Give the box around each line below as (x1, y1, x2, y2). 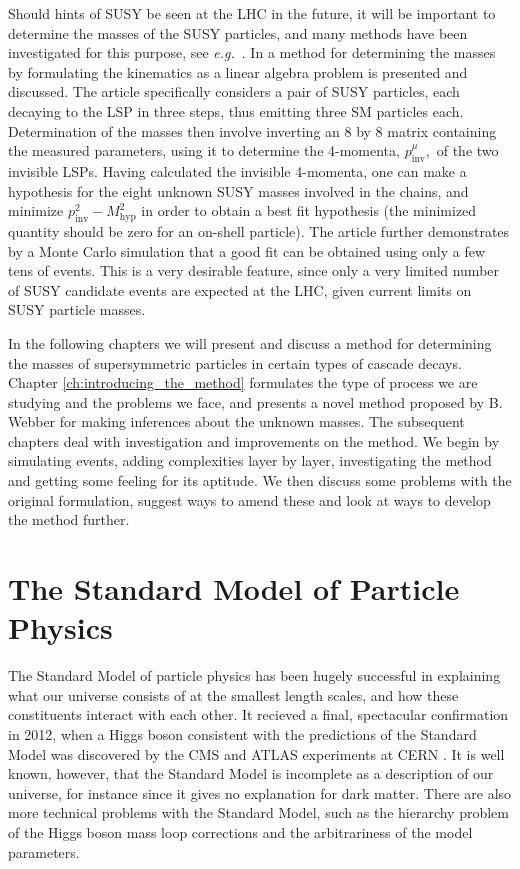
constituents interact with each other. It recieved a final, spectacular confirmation (8, 704, 509, 725)
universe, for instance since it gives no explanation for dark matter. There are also (8, 782, 512, 803)
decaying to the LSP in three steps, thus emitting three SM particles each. (8, 100, 464, 121)
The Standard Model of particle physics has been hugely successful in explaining (8, 665, 501, 686)
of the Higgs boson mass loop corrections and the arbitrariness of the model (8, 821, 473, 842)
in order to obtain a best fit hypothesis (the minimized (141, 200, 477, 221)
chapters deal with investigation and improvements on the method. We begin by (8, 430, 500, 451)
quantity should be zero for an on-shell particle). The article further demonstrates (8, 220, 510, 241)
